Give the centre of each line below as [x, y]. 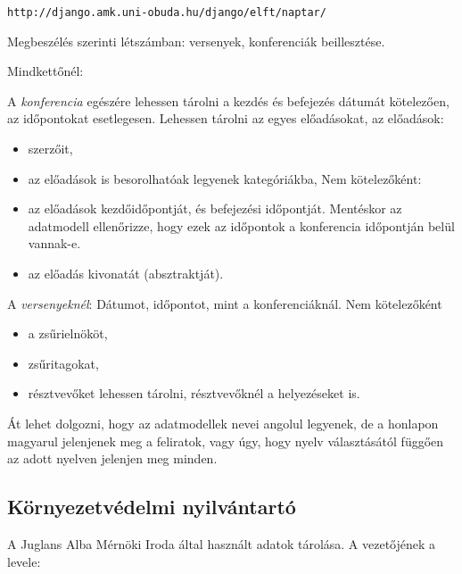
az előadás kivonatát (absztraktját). [126, 273]
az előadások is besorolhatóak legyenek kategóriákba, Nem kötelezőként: [225, 178]
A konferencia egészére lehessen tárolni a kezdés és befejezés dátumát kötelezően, [228, 100]
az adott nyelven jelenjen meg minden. [112, 458]
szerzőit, [50, 149]
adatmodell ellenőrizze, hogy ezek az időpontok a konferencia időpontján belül [241, 225]
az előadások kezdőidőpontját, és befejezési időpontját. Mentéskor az [215, 208]
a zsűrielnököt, [68, 333]
